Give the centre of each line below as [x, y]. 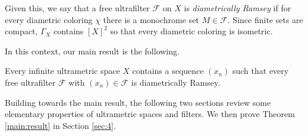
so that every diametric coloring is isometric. [191, 31]
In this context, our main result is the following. [92, 51]
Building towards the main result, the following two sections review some [138, 102]
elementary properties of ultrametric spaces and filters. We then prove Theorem [150, 114]
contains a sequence [168, 71]
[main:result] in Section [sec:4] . [60, 125]
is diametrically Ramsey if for [238, 8]
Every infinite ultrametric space [62, 71]
